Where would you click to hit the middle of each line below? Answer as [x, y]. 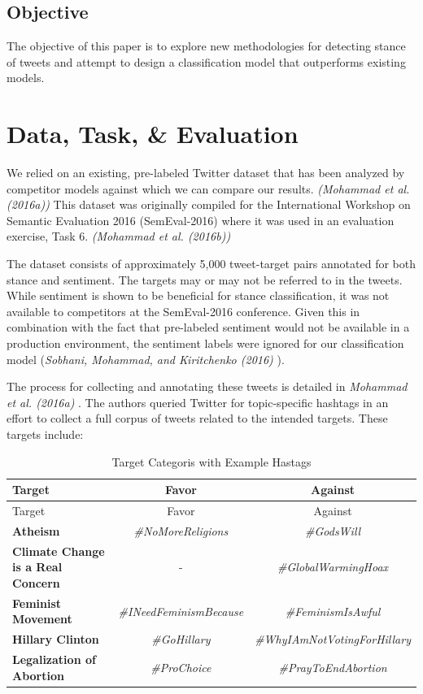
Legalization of [54, 659]
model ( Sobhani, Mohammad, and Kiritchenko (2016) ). [146, 359]
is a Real [37, 567]
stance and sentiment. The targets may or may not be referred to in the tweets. [205, 279]
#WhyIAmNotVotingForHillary [333, 639]
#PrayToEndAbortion [333, 667]
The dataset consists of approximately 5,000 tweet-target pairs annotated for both [211, 264]
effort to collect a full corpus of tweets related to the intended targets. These [197, 418]
